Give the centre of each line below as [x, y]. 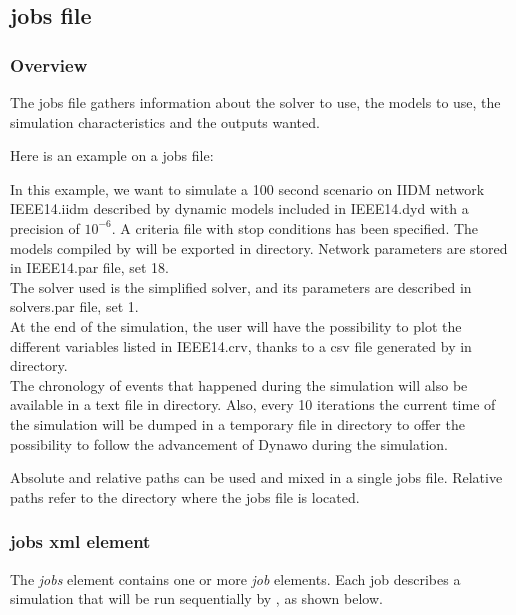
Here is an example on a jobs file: [112, 155]
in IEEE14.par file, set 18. [89, 267]
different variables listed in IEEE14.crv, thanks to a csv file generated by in [241, 345]
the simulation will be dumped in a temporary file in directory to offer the [237, 423]
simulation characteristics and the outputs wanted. [165, 121]
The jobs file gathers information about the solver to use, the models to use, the [255, 102]
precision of [45, 227]
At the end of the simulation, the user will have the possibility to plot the [236, 325]
